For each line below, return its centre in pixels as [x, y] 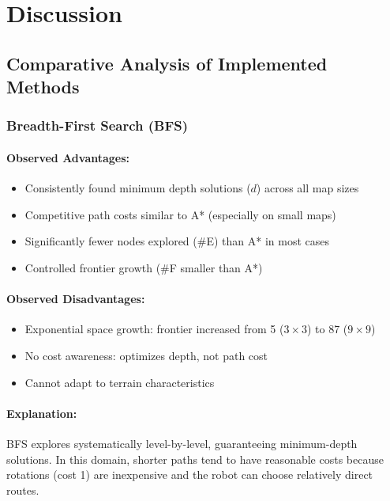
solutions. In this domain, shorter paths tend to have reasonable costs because [195, 459]
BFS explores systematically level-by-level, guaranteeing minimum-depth [182, 443]
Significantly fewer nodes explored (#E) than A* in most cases [177, 241]
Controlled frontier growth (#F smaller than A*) [144, 267]
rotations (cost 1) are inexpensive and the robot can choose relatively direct [190, 474]
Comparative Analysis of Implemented [167, 63]
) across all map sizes [307, 188]
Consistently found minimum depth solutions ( [138, 188]
